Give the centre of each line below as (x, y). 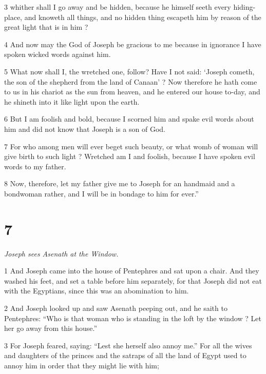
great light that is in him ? (46, 27)
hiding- (244, 7)
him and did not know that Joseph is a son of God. (85, 129)
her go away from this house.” (51, 328)
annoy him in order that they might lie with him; (82, 365)
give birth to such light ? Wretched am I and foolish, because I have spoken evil (130, 156)
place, (13, 17)
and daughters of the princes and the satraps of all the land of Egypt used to (125, 355)
